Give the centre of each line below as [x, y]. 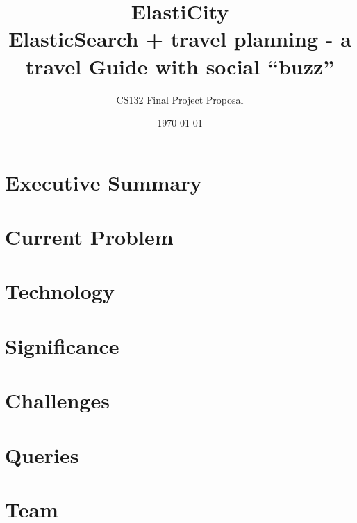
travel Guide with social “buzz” [180, 66]
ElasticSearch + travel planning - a [180, 39]
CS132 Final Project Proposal [180, 99]
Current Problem [89, 237]
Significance [62, 345]
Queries [42, 454]
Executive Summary [103, 182]
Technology [60, 291]
